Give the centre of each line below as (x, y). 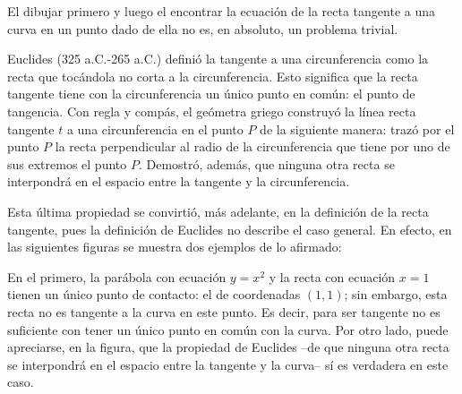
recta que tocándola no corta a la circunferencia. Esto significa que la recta (213, 76)
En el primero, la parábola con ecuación (117, 276)
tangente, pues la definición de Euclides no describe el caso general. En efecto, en (230, 229)
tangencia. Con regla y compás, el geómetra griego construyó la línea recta (212, 111)
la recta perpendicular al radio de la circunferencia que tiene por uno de (252, 146)
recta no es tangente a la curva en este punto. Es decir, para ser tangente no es (224, 311)
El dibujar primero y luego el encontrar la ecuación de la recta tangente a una (221, 11)
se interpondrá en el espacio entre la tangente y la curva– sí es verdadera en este (228, 364)
